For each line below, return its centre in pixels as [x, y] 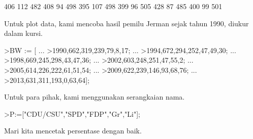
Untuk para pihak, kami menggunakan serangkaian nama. [94, 97]
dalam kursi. [23, 33]
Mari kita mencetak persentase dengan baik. [73, 131]
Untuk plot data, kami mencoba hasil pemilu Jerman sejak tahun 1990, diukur [126, 23]
